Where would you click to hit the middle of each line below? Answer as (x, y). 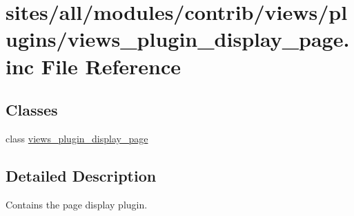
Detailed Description (81, 175)
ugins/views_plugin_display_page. (178, 39)
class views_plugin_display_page (77, 138)
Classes (32, 110)
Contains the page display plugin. (77, 204)
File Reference (111, 66)
